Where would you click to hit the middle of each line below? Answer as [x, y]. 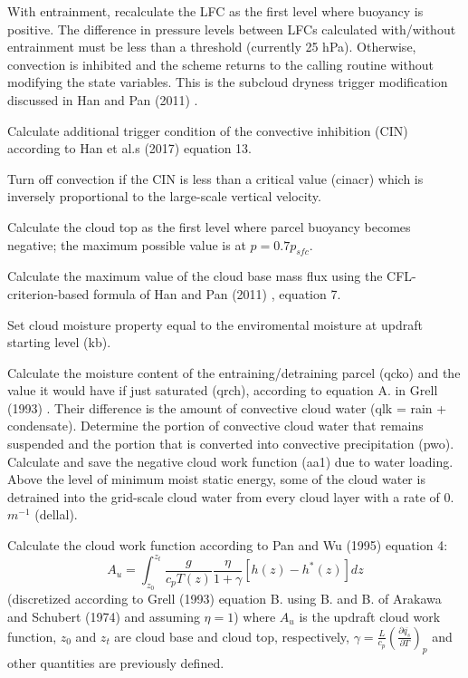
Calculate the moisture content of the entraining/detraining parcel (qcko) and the [234, 372]
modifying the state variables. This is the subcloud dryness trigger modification [228, 82]
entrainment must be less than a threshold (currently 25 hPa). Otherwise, [212, 47]
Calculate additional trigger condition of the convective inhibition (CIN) [208, 130]
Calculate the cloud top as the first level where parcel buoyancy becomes [209, 226]
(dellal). [56, 514]
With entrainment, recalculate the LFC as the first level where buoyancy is [215, 11]
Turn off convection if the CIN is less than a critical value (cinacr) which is [215, 178]
